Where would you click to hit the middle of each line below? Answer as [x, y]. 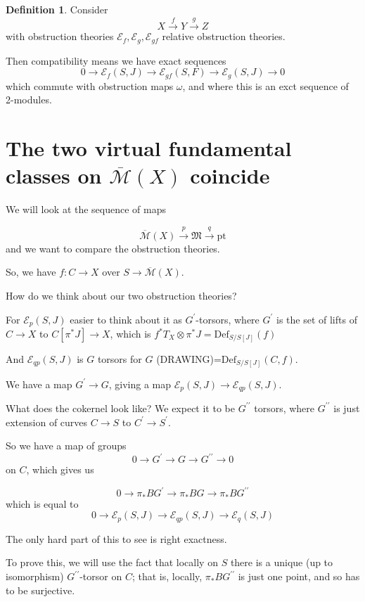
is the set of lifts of [317, 319]
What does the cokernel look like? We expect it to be [120, 408]
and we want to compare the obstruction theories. [113, 248]
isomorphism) [35, 576]
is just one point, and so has [299, 576]
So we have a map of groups [66, 446]
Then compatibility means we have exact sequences [116, 60]
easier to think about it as [126, 319]
